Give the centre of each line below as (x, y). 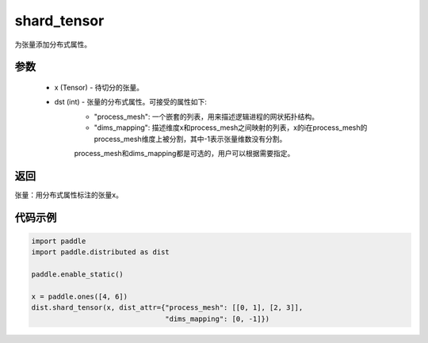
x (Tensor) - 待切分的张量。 (99, 87)
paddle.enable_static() (78, 274)
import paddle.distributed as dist (100, 252)
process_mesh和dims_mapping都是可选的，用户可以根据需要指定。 (184, 153)
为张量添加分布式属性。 (53, 44)
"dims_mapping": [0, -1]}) (218, 318)
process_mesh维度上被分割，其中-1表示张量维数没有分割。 (190, 139)
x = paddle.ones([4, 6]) (80, 296)
